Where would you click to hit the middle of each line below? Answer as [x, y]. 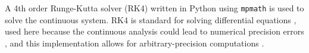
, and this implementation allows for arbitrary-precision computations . [135, 43]
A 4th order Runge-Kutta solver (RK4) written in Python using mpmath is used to [154, 8]
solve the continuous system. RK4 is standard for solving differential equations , [151, 19]
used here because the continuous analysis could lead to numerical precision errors [154, 31]
